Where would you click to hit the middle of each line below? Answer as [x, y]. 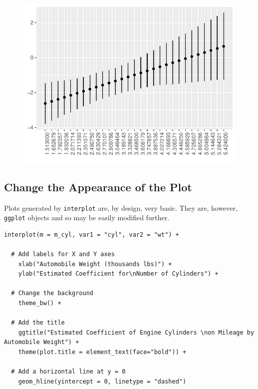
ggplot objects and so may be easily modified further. [87, 217]
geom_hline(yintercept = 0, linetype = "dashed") [102, 381]
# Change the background [52, 293]
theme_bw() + [40, 303]
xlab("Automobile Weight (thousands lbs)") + [95, 264]
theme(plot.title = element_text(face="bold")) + [102, 352]
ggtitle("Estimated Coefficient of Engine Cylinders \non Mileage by [136, 332]
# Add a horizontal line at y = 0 [68, 372]
